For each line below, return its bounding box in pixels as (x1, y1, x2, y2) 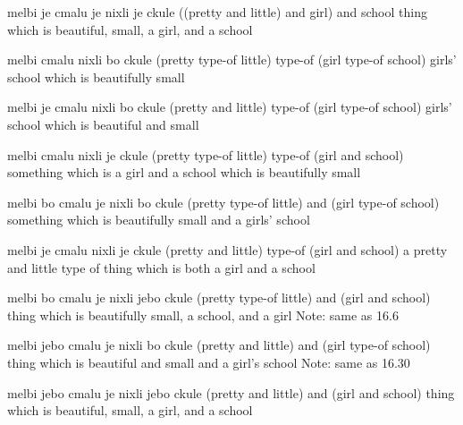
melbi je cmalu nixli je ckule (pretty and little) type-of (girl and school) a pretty (7, 240, 448, 259)
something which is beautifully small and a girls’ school (7, 210, 310, 229)
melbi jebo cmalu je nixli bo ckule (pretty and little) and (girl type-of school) (7, 336, 431, 354)
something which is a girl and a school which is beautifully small (7, 163, 361, 182)
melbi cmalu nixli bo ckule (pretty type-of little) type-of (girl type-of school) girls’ (7, 50, 457, 69)
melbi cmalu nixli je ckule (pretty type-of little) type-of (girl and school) (7, 145, 404, 164)
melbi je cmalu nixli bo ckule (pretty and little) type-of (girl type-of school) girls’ (7, 98, 452, 116)
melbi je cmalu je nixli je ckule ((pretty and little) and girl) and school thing (7, 3, 427, 21)
